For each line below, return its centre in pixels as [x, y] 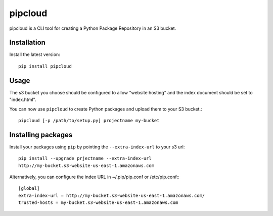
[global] [29, 188]
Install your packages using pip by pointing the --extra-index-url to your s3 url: [97, 147]
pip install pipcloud [45, 66]
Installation [27, 43]
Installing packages [41, 134]
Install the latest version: [35, 55]
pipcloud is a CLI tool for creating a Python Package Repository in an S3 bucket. [93, 28]
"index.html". [23, 100]
